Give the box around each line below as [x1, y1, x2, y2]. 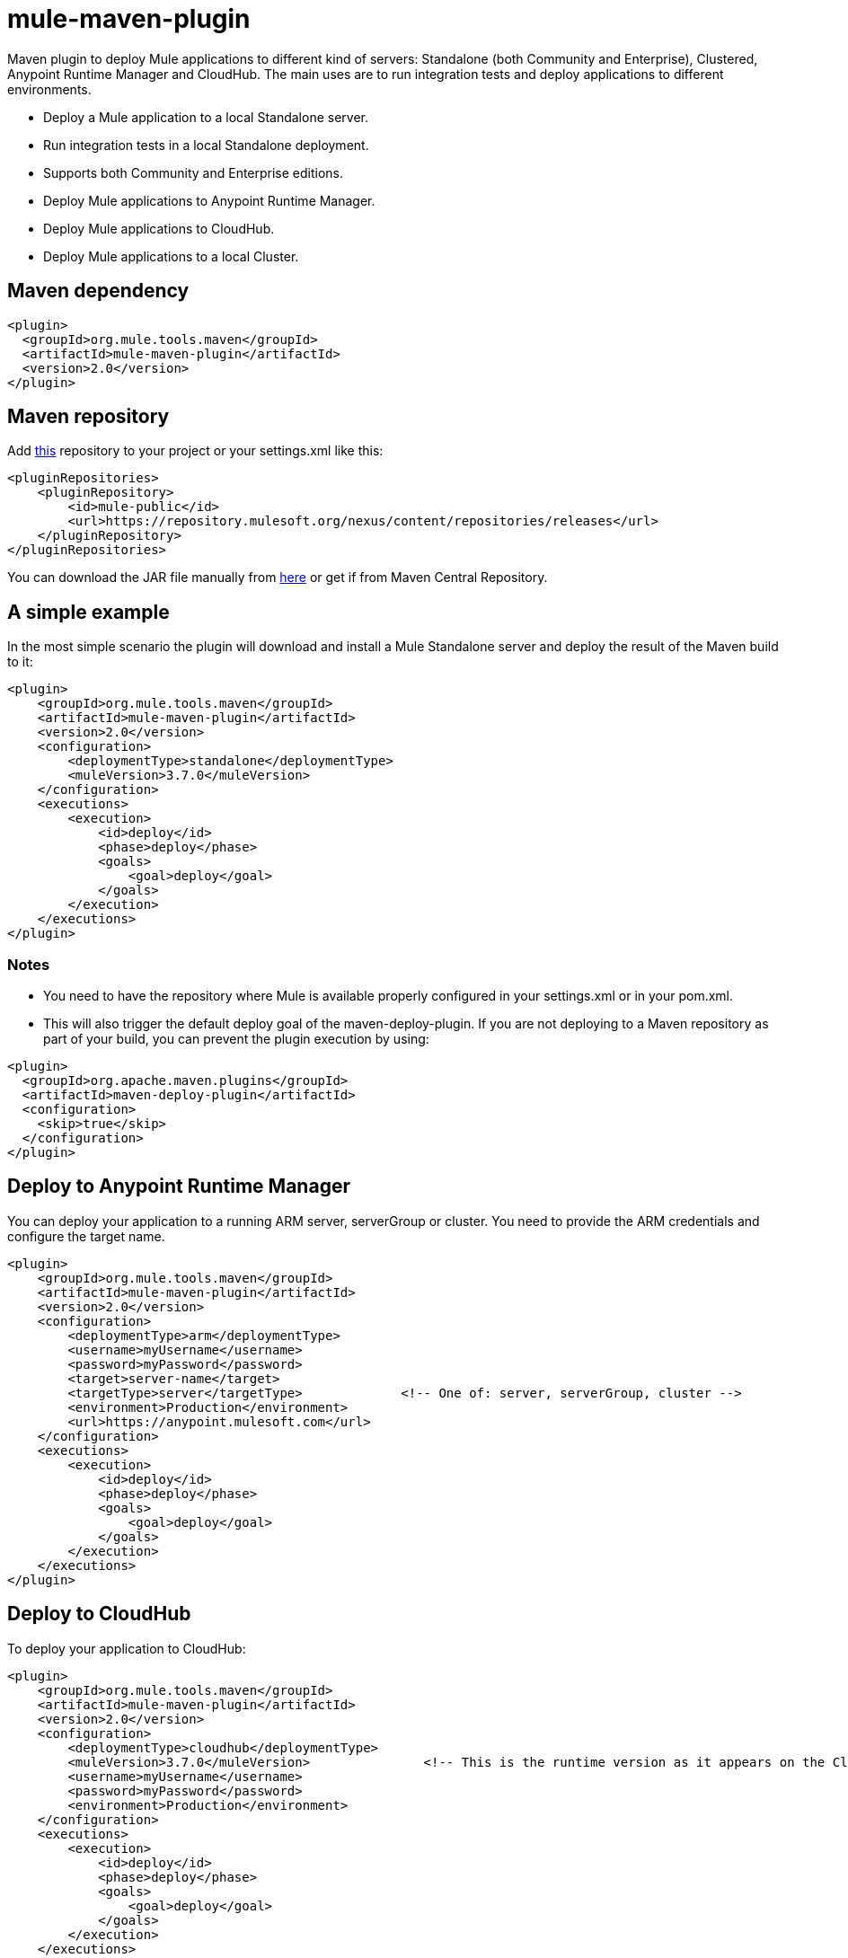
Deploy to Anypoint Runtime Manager [7, 1175, 350, 1198]
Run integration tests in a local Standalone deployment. [43, 137, 369, 153]
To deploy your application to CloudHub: [7, 1640, 246, 1656]
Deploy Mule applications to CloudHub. [43, 220, 275, 236]
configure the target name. [7, 1228, 165, 1244]
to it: [7, 654, 33, 670]
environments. [7, 81, 92, 97]
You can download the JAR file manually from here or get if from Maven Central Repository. [7, 569, 548, 586]
